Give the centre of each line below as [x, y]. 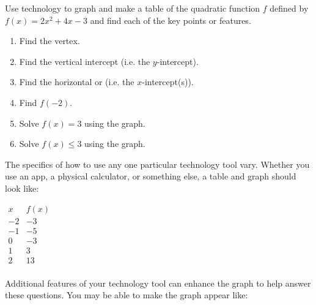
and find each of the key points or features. [171, 20]
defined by [289, 8]
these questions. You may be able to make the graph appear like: [127, 295]
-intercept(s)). [168, 82]
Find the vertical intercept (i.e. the [85, 61]
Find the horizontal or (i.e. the [77, 82]
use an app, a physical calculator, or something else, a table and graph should [151, 176]
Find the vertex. [50, 41]
